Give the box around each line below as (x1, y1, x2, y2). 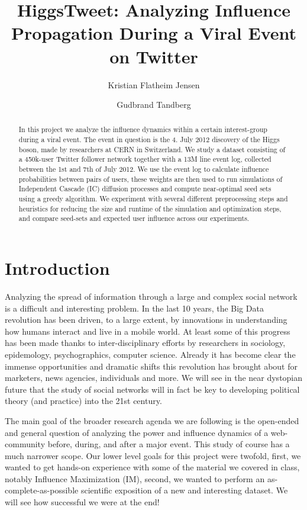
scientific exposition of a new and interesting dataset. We (80, 484, 288, 496)
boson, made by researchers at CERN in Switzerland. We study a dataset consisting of (18, 144, 286, 154)
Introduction (5, 256, 110, 280)
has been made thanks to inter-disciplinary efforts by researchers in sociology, (5, 336, 286, 349)
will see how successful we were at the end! (5, 496, 160, 508)
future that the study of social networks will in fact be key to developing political (5, 383, 300, 395)
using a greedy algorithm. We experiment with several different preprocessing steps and (18, 194, 288, 204)
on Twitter (109, 44, 198, 68)
